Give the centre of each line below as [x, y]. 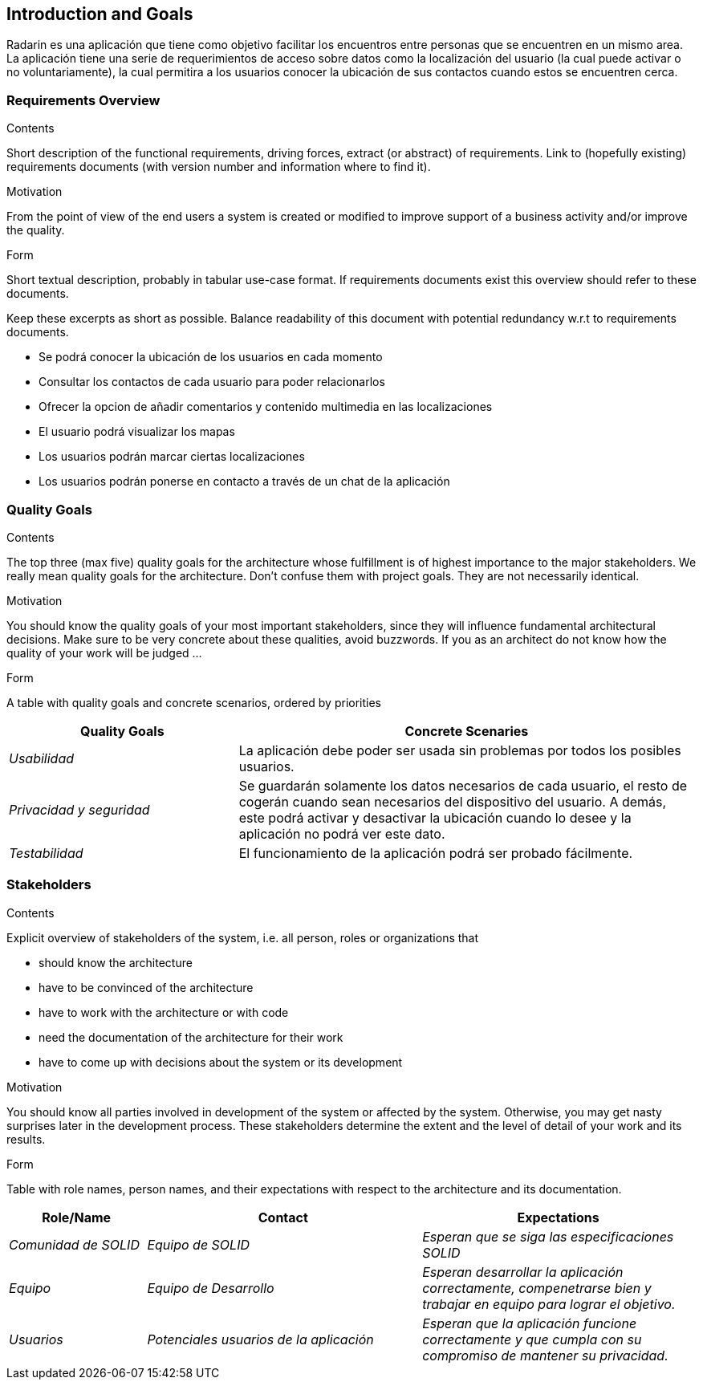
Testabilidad [46, 853]
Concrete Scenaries [467, 731]
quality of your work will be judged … [104, 652]
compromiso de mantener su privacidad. [545, 1355]
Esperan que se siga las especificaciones [548, 1236]
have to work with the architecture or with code [164, 1012]
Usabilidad [42, 758]
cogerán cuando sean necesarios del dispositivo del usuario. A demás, [453, 801]
